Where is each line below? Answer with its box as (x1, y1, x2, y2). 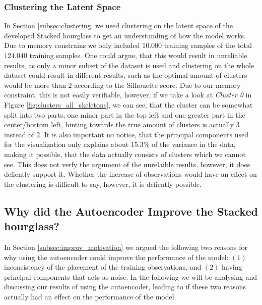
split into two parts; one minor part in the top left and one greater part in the (4, 109, 245, 120)
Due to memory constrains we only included (4, 40, 140, 50)
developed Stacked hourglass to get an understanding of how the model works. (4, 30, 246, 40)
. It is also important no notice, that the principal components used (40, 129, 249, 139)
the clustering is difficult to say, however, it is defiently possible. (4, 178, 202, 189)
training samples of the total (164, 40, 252, 50)
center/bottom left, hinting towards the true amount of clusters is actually (4, 119, 234, 130)
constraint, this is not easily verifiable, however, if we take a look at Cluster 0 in (4, 89, 252, 100)
